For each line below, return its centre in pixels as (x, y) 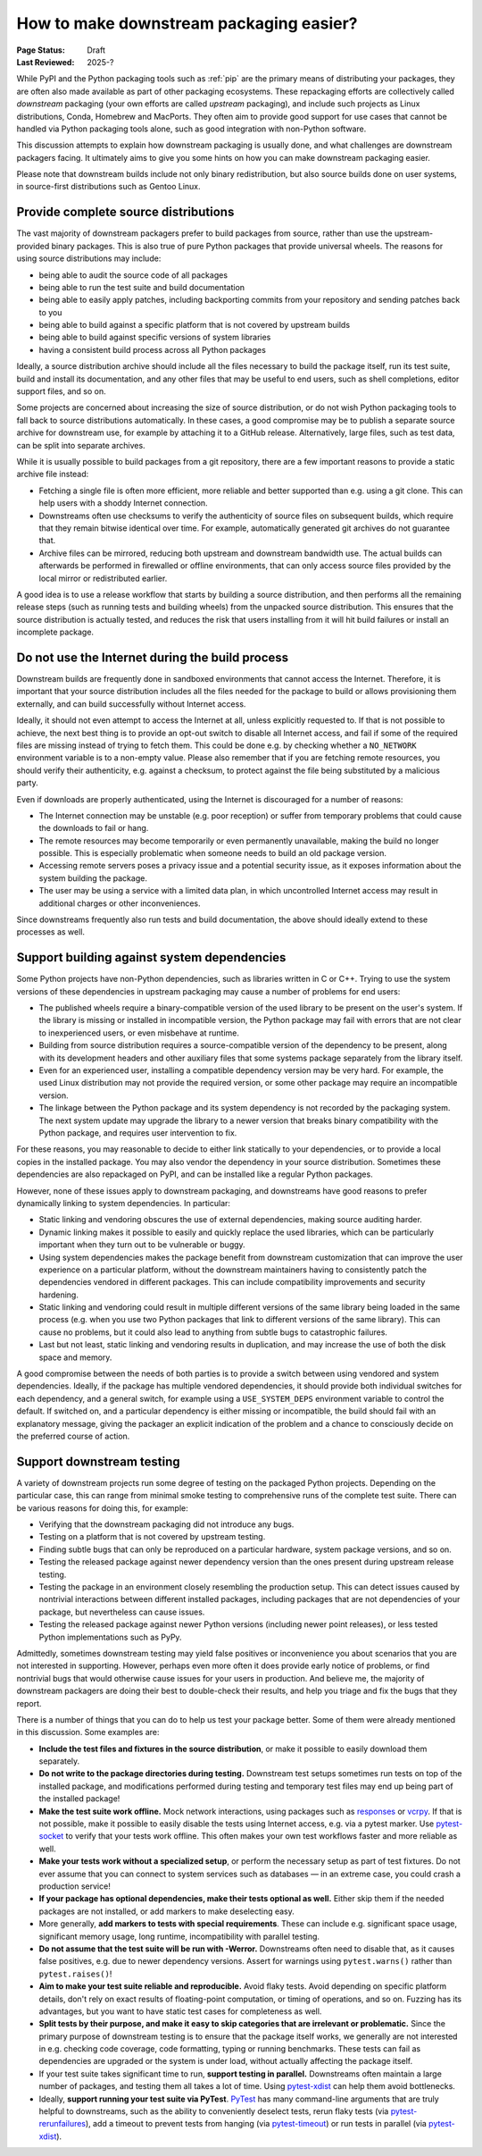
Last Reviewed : (46, 62)
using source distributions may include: (89, 258)
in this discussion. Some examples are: (88, 1732)
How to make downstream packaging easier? (187, 23)
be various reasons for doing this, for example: (102, 1508)
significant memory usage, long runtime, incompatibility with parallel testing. (179, 1936)
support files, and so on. (61, 391)
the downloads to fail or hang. (94, 828)
